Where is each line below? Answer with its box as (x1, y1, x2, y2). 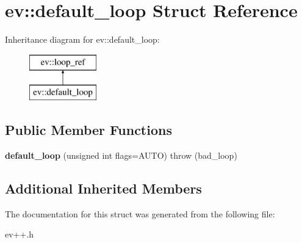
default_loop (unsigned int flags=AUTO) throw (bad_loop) (5, 149, 237, 162)
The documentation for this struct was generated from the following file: (5, 207, 275, 220)
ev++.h (5, 228, 34, 241)
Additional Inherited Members (5, 179, 202, 198)
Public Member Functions (5, 120, 172, 139)
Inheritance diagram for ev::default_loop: (5, 33, 160, 46)
